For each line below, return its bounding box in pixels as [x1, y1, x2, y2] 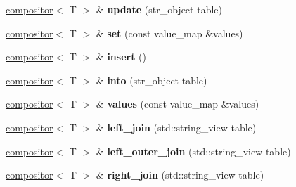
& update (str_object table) [96, 2, 222, 16]
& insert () [96, 49, 146, 64]
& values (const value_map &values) [96, 96, 259, 111]
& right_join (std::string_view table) [96, 167, 264, 182]
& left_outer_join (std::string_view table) [96, 143, 291, 158]
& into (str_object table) [96, 72, 207, 87]
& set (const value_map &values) [96, 25, 243, 40]
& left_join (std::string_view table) [96, 120, 257, 134]
